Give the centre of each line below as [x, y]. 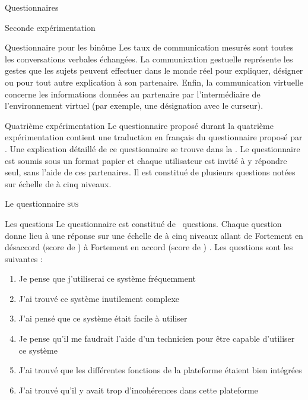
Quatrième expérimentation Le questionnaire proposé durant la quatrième [139, 125]
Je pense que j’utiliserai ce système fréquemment [107, 278]
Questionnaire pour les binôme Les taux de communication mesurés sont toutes [149, 47]
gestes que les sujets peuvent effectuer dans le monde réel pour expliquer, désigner [154, 70]
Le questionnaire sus [42, 204]
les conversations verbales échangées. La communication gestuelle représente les [149, 59]
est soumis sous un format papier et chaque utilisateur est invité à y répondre [146, 160]
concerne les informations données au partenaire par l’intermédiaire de [133, 94]
